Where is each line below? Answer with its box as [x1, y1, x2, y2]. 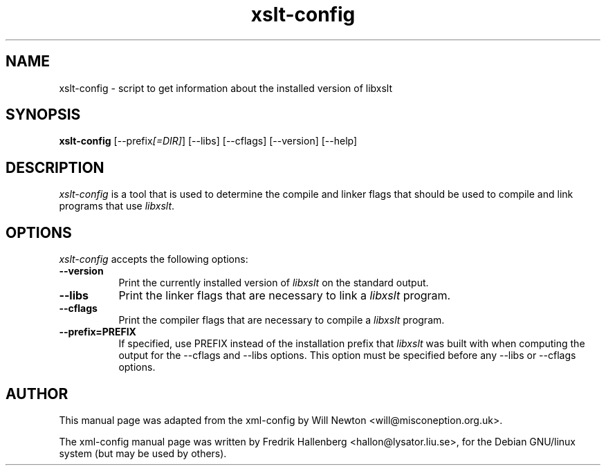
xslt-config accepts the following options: [59, 253, 248, 266]
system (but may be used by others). [59, 447, 227, 459]
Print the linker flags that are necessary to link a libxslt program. [118, 288, 451, 303]
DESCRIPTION [6, 158, 104, 176]
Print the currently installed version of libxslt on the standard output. [118, 277, 429, 289]
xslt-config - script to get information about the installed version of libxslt [59, 82, 393, 94]
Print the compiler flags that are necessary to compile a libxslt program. [118, 314, 445, 326]
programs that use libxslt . [59, 200, 175, 212]
